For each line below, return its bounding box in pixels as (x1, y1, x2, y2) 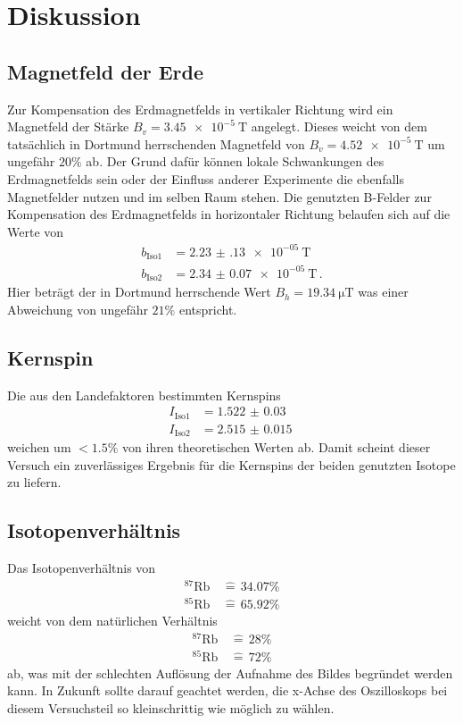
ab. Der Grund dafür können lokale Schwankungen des (86, 152, 384, 171)
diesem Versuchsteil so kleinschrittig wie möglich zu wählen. (7, 699, 335, 718)
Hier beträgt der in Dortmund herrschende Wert (7, 282, 271, 301)
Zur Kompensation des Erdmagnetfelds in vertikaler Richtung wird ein (7, 99, 393, 118)
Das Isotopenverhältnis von (7, 559, 156, 577)
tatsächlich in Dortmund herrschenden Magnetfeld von (7, 134, 305, 153)
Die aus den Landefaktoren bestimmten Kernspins (7, 385, 281, 404)
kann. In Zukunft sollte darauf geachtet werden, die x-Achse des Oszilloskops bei (7, 681, 448, 700)
